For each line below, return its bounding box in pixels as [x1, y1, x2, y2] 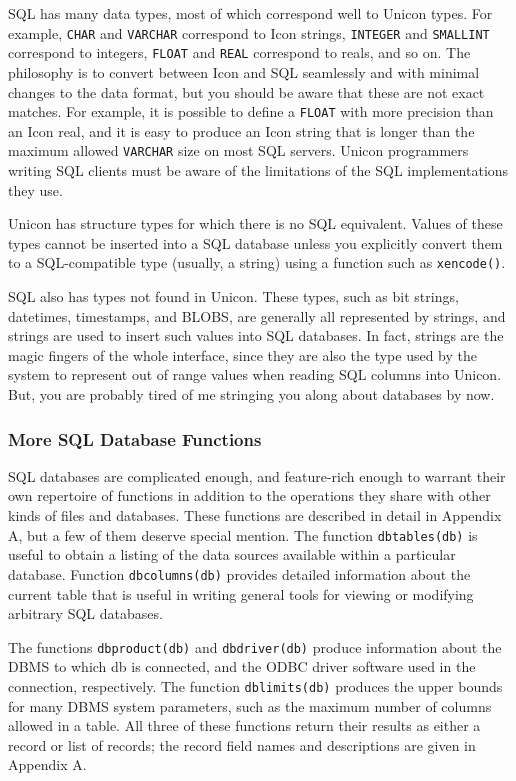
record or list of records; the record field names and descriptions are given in [8, 734, 476, 755]
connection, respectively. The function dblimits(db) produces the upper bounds [8, 675, 503, 696]
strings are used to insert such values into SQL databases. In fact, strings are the [8, 325, 504, 346]
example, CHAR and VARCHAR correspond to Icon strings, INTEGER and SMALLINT [8, 22, 490, 43]
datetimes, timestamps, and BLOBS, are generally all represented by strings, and [8, 305, 506, 326]
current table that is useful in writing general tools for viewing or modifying [8, 583, 474, 604]
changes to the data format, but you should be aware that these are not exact [8, 81, 485, 102]
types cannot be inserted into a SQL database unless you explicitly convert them [8, 232, 503, 253]
